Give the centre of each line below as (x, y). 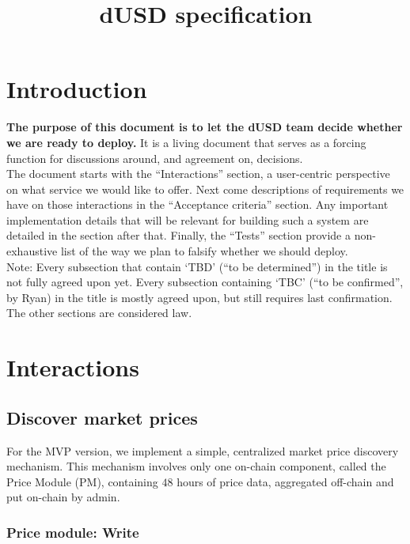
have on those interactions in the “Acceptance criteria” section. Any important (197, 204)
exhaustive (32, 251)
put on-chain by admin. (63, 497)
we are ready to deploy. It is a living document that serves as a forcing (186, 142)
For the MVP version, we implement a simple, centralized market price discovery (203, 450)
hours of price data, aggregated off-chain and (285, 481)
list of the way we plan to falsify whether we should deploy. (204, 251)
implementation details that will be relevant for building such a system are (188, 219)
